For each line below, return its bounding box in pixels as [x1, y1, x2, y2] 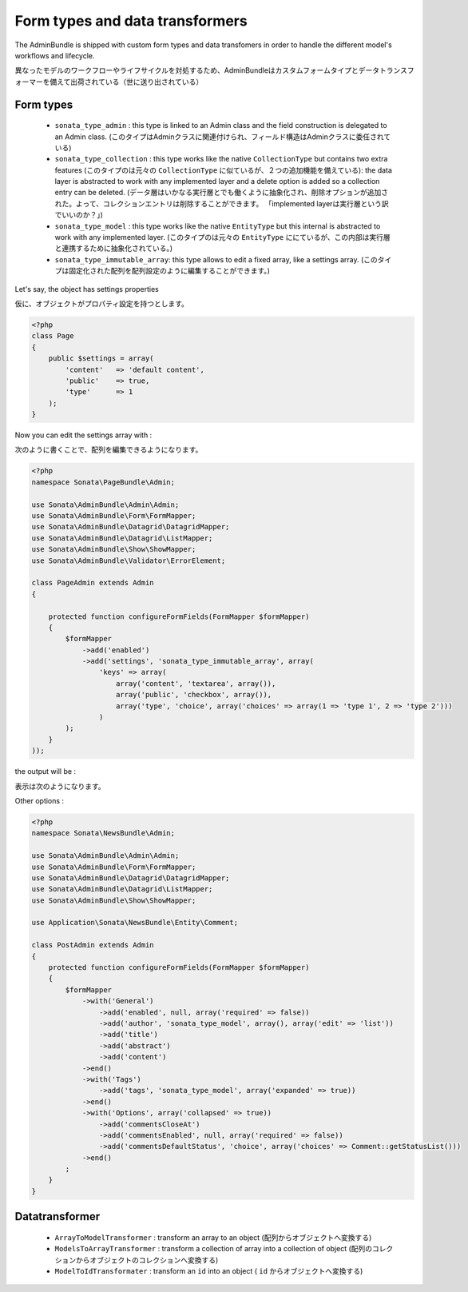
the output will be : [14, 767, 76, 776]
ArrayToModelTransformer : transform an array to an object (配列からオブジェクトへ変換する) [54, 1232, 372, 1242]
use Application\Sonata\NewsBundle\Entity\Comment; [31, 918, 239, 927]
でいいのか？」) [54, 210, 104, 220]
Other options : [14, 796, 64, 805]
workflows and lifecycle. [14, 50, 95, 60]
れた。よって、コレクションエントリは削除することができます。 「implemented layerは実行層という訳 [54, 198, 389, 208]
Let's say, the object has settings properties [14, 284, 159, 293]
